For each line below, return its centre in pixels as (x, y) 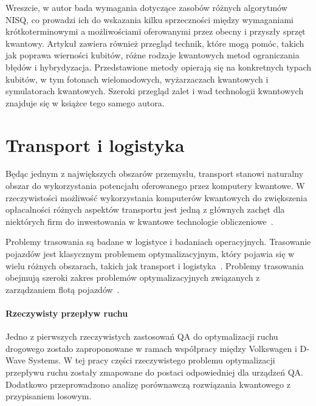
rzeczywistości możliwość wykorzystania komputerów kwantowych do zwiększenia (156, 197)
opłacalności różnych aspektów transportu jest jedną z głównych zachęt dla (145, 209)
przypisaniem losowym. (49, 396)
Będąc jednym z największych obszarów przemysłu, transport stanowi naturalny (155, 174)
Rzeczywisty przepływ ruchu (67, 313)
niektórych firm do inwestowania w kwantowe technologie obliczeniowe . (139, 221)
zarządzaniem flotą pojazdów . (63, 289)
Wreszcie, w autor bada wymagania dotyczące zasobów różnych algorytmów (146, 7)
